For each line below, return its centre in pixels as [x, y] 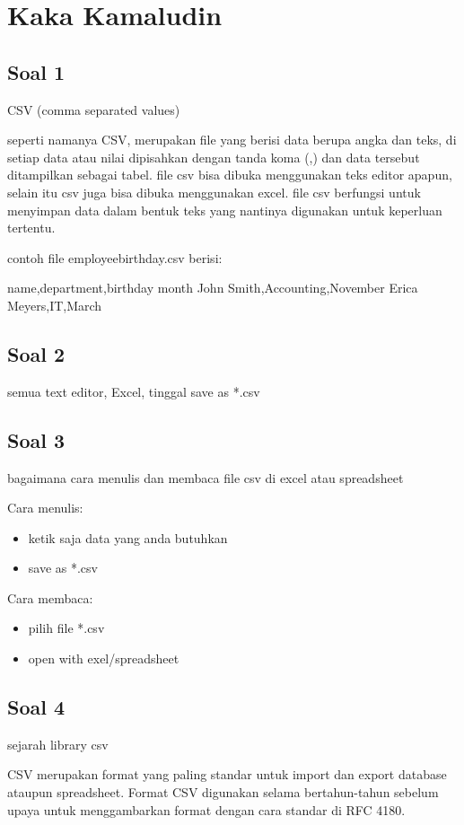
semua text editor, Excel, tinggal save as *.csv [134, 391]
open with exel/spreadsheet [104, 658]
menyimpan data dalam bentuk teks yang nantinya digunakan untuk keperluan [225, 210]
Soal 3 [36, 439]
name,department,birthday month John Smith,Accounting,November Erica [213, 288]
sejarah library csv [58, 744]
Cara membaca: [50, 597]
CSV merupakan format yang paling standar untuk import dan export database [227, 774]
